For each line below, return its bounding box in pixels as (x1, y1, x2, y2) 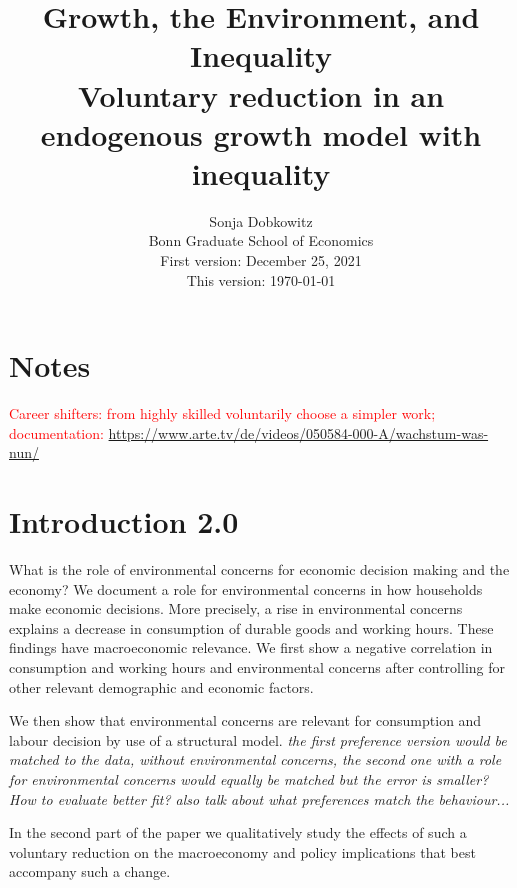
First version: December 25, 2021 (160, 250, 362, 271)
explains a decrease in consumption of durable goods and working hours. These (9, 617, 494, 638)
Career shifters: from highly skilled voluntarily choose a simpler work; (9, 403, 436, 424)
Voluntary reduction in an (77, 74, 445, 115)
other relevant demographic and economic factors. (9, 676, 314, 697)
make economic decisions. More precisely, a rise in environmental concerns (9, 598, 463, 619)
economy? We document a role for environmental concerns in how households (9, 578, 483, 599)
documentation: (9, 422, 104, 443)
